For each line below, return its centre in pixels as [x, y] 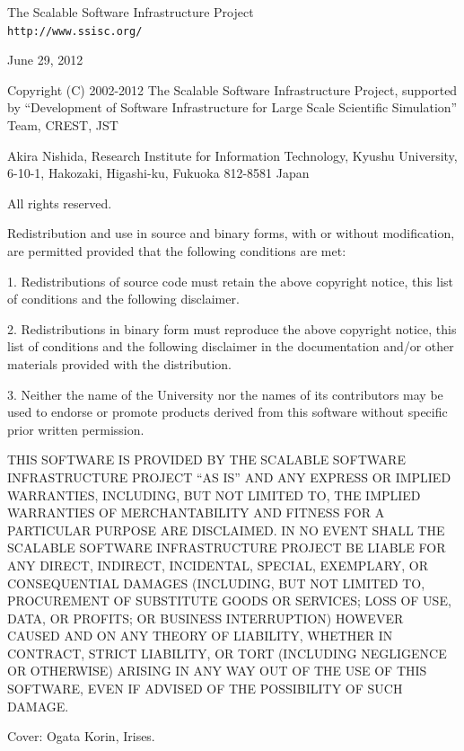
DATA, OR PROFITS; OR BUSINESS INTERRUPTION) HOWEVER [206, 618]
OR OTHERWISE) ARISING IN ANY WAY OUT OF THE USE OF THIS [217, 671]
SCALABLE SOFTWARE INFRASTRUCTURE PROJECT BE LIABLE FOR [227, 548]
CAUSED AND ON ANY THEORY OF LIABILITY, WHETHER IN [200, 636]
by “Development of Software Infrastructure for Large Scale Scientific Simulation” [232, 107]
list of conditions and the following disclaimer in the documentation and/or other [231, 346]
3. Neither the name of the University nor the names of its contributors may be [225, 394]
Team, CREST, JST [63, 125]
